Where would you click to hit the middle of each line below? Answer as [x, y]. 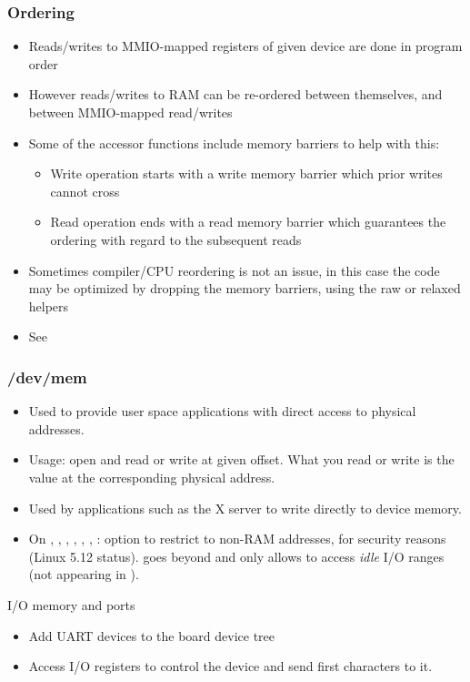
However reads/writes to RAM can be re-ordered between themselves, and [235, 94]
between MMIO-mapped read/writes [130, 112]
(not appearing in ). [84, 574]
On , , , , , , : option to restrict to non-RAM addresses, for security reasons [237, 539]
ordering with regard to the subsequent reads [176, 239]
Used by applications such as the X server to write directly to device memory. [245, 508]
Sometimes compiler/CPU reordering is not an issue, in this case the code [234, 270]
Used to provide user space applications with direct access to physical [222, 411]
